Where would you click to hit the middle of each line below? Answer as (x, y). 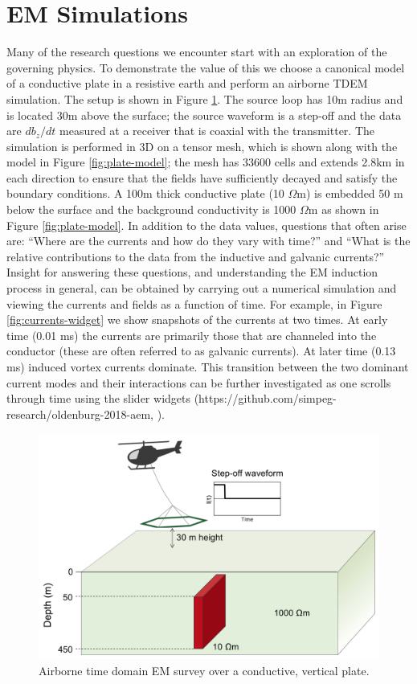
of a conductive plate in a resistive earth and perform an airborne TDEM (187, 83)
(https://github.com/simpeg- (265, 398)
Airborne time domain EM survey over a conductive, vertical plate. (204, 670)
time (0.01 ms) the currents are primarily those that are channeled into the (192, 335)
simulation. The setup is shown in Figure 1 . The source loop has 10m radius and (205, 98)
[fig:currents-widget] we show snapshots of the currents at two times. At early (197, 319)
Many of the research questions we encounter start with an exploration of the (197, 52)
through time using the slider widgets (98, 398)
